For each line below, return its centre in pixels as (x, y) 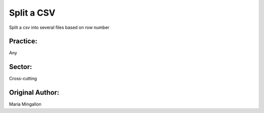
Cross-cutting (23, 79)
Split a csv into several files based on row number (59, 27)
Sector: (21, 67)
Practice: (23, 41)
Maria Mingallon (25, 104)
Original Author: (34, 93)
